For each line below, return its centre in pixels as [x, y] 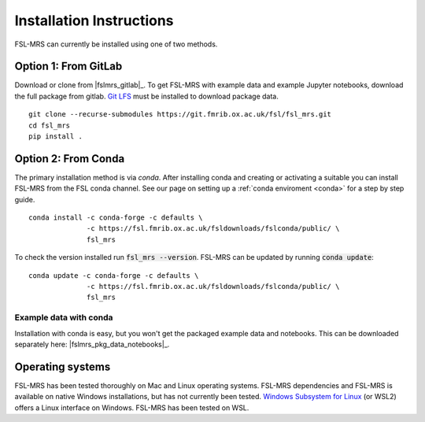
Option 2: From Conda [70, 159]
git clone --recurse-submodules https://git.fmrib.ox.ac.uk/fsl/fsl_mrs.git [180, 115]
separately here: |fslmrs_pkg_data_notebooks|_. [92, 344]
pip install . [55, 137]
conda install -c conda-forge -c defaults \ [116, 218]
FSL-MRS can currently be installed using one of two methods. [116, 44]
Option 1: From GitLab [68, 67]
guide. [25, 199]
